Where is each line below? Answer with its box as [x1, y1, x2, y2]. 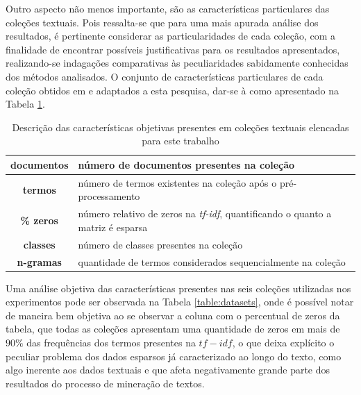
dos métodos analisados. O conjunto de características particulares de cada [6, 69, 324, 83]
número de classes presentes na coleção [78, 237, 243, 251]
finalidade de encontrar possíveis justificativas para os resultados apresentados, [6, 42, 340, 56]
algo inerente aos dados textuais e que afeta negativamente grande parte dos [6, 362, 330, 377]
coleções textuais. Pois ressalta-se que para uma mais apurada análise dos [6, 15, 319, 29]
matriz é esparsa [78, 219, 148, 234]
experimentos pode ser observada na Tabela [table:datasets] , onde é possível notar [6, 294, 354, 309]
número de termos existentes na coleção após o [78, 175, 277, 190]
